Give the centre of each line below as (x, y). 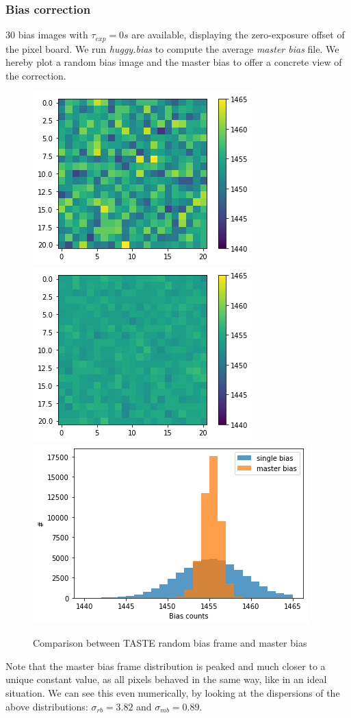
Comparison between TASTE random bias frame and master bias (170, 643)
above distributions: (47, 706)
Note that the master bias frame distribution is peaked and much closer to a (166, 666)
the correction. (36, 75)
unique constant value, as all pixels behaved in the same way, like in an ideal (166, 679)
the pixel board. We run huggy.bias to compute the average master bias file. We (172, 48)
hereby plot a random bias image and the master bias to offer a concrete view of (174, 62)
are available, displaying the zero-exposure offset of (238, 35)
